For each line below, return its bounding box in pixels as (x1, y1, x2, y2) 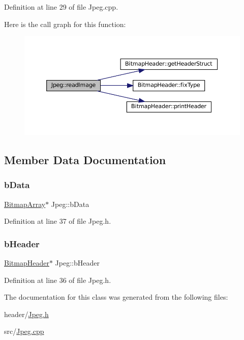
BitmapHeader (4, 257, 49, 268)
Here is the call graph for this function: (4, 18, 126, 29)
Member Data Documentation (4, 151, 166, 167)
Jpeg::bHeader (55, 257, 100, 268)
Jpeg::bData (51, 198, 89, 209)
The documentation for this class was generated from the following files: (4, 292, 228, 302)
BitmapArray (4, 198, 46, 209)
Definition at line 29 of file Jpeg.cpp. (4, 2, 118, 12)
